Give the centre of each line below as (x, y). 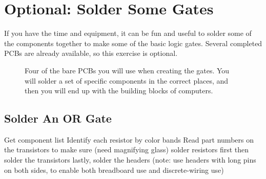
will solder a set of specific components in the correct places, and (127, 80)
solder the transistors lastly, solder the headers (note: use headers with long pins (130, 160)
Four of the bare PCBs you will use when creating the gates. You (127, 70)
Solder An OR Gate (58, 118)
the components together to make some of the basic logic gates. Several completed (133, 43)
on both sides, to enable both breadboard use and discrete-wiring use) (114, 170)
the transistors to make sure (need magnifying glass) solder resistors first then (127, 150)
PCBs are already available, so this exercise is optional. (91, 53)
